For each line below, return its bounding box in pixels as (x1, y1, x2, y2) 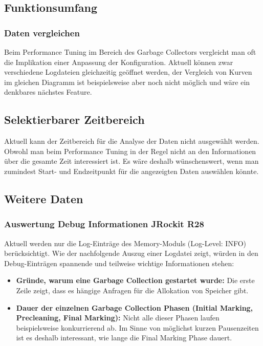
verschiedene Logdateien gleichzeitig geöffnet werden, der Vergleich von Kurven (4, 67, 252, 77)
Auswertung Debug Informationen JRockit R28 (4, 218, 204, 230)
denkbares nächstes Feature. (4, 86, 92, 97)
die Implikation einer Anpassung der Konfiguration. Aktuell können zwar (4, 56, 233, 67)
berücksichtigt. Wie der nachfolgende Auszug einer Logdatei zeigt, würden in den (4, 248, 258, 258)
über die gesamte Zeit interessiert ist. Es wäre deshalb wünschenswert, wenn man (4, 156, 259, 166)
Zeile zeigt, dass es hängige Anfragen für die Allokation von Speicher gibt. (16, 285, 249, 295)
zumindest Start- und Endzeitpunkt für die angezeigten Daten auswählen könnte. (4, 165, 259, 176)
